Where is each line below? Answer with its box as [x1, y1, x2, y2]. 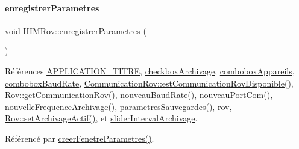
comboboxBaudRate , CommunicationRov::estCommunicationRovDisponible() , [5, 76, 294, 89]
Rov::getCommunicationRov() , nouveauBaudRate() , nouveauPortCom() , [5, 88, 273, 101]
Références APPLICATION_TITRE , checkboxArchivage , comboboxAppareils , [5, 64, 295, 77]
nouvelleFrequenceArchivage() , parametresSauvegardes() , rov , [5, 100, 232, 112]
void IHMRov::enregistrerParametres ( [5, 24, 146, 37]
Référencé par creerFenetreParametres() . [5, 132, 154, 144]
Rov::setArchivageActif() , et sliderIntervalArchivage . [5, 112, 198, 124]
